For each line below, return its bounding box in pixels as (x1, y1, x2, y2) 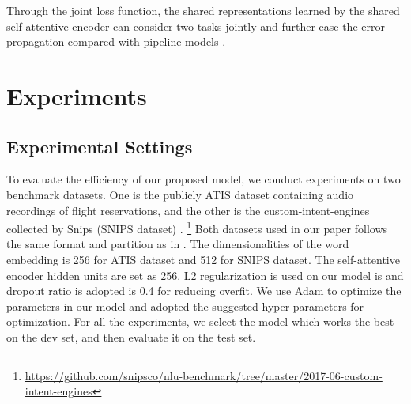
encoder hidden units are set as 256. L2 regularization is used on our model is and (6, 266, 404, 283)
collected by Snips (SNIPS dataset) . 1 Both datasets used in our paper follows (6, 218, 388, 236)
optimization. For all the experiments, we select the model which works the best (6, 313, 394, 330)
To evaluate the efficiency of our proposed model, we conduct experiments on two (6, 171, 401, 187)
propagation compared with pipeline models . (6, 33, 226, 50)
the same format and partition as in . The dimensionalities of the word (6, 236, 349, 252)
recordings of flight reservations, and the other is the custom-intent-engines (6, 202, 370, 218)
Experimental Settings (6, 134, 193, 158)
